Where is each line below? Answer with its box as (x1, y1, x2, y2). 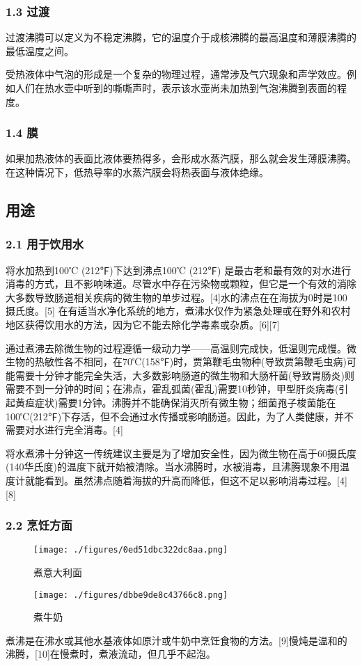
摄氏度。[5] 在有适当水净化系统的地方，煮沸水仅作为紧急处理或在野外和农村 (6, 303, 351, 318)
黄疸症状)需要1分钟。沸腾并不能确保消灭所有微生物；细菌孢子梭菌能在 (15, 395, 336, 409)
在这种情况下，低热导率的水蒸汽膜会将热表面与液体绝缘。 (6, 165, 269, 179)
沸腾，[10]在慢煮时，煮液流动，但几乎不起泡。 (6, 647, 216, 661)
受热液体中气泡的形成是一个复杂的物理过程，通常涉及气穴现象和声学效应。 (6, 67, 347, 81)
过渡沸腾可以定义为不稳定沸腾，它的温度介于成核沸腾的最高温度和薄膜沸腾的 (6, 30, 356, 45)
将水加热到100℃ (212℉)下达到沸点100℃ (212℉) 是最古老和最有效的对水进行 (6, 262, 352, 277)
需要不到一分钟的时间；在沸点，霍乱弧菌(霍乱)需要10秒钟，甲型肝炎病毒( (6, 381, 339, 396)
